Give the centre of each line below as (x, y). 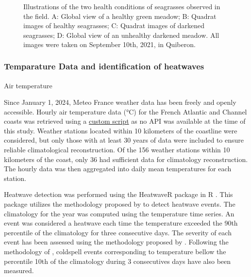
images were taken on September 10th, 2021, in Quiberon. (109, 44)
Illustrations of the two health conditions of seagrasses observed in (122, 6)
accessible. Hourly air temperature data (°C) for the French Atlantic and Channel (125, 111)
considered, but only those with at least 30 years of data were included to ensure (124, 140)
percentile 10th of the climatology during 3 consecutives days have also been (117, 261)
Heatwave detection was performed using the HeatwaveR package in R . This (118, 194)
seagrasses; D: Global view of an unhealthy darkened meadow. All (121, 35)
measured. (19, 270)
